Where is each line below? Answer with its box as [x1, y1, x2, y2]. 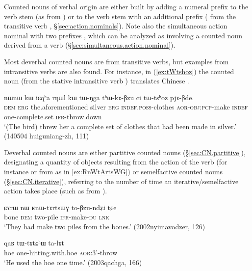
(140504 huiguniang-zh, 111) [4, 131, 89, 141]
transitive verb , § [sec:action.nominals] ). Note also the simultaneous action [4, 21, 227, 31]
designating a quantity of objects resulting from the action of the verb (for [4, 157, 227, 167]
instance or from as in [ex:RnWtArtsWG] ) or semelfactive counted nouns [4, 166, 223, 176]
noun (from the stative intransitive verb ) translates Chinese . [4, 76, 189, 86]
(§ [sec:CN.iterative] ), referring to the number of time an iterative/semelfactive [4, 176, 239, 186]
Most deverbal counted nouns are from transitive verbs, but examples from [4, 56, 229, 66]
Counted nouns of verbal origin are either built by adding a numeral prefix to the [4, 1, 249, 11]
